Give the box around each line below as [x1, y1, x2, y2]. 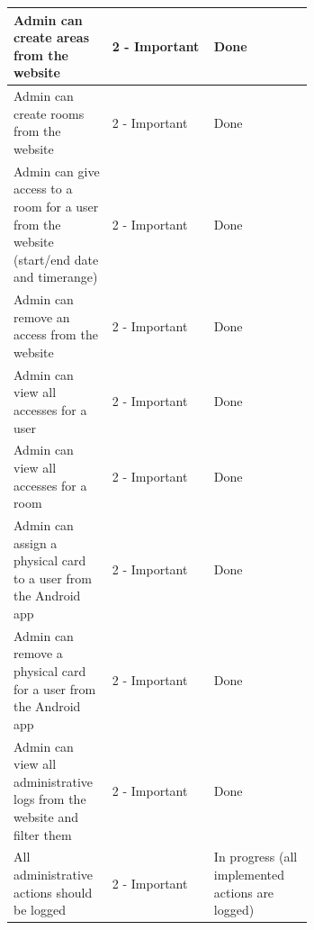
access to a [13, 179, 73, 198]
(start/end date [13, 249, 99, 268]
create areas [13, 28, 90, 47]
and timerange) [13, 267, 98, 286]
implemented [213, 865, 285, 884]
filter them [13, 825, 72, 844]
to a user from [13, 568, 92, 587]
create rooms [13, 104, 85, 122]
